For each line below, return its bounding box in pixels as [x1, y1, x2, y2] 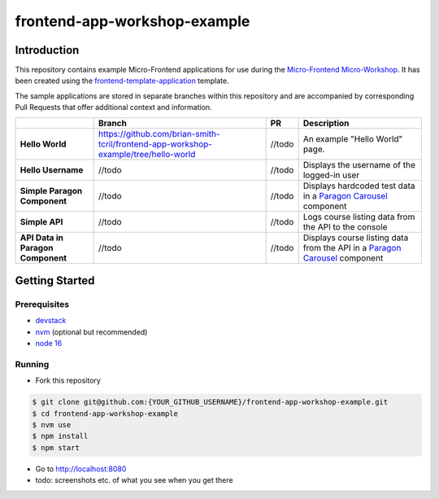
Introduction [15, 43, 80, 57]
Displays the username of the [302, 159, 416, 170]
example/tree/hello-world [98, 148, 196, 160]
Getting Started [15, 274, 95, 288]
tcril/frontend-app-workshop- [98, 138, 213, 150]
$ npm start [32, 443, 80, 452]
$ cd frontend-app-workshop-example [32, 409, 179, 418]
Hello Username [20, 164, 84, 175]
